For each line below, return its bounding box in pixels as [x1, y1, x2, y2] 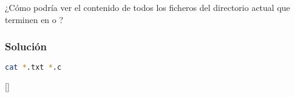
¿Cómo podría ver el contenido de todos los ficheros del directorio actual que [5, 1, 290, 13]
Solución [5, 39, 47, 54]
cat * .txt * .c [5, 63, 62, 72]
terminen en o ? [5, 13, 64, 25]
